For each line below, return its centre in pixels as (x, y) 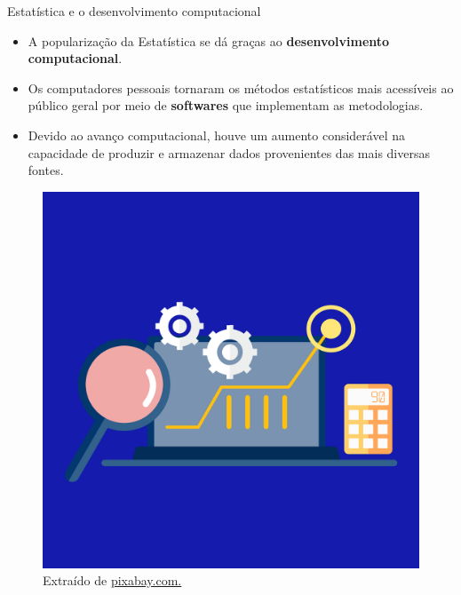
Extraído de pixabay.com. (112, 580)
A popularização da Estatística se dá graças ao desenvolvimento (209, 40)
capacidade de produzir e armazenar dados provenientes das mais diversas (229, 152)
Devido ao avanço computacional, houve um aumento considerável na (216, 135)
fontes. (46, 170)
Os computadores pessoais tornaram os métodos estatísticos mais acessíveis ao (241, 87)
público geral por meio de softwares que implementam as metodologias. (226, 105)
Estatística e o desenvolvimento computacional (134, 11)
